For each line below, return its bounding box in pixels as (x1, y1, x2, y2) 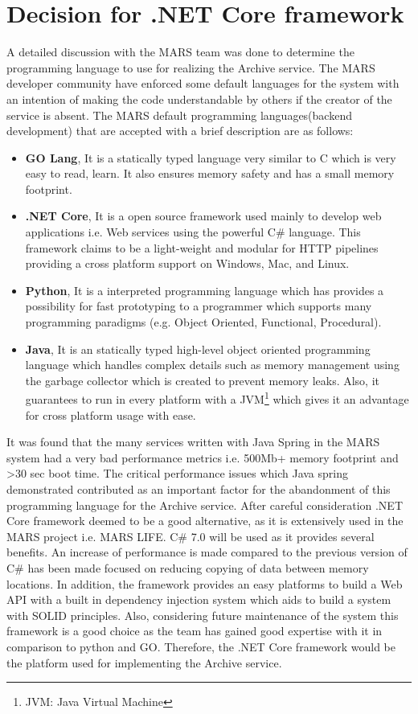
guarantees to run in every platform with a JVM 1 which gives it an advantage (25, 388, 409, 408)
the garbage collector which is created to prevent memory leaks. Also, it (25, 371, 379, 388)
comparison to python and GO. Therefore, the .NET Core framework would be (6, 638, 396, 654)
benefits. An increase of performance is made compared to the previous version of (6, 544, 408, 560)
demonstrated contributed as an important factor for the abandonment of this (6, 481, 391, 498)
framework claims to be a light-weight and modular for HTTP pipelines (25, 239, 379, 256)
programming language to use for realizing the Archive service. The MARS (6, 59, 375, 76)
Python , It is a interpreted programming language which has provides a (25, 281, 384, 298)
